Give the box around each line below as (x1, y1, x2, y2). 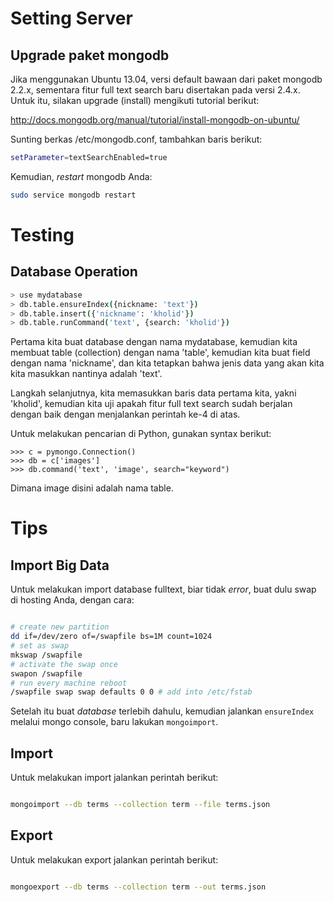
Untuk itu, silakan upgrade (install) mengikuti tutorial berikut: (10, 95, 260, 106)
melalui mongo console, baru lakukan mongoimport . (10, 716, 219, 728)
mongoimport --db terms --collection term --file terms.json (10, 800, 271, 810)
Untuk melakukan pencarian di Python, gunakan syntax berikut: (10, 428, 272, 440)
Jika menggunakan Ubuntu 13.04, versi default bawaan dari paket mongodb (10, 73, 323, 85)
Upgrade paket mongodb (10, 47, 170, 64)
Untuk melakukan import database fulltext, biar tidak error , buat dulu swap (10, 583, 317, 596)
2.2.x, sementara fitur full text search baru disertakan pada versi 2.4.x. (10, 84, 301, 96)
